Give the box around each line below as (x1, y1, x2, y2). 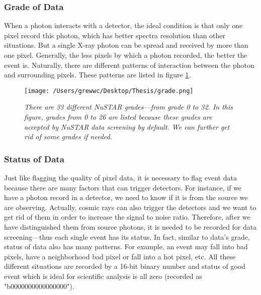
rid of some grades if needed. (24, 131, 112, 142)
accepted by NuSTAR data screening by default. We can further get (24, 121, 230, 132)
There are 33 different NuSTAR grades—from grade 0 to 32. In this (24, 102, 233, 112)
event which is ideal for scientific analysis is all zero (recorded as (4, 270, 202, 281)
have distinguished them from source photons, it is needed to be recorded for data (4, 222, 257, 232)
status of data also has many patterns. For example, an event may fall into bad (4, 241, 248, 252)
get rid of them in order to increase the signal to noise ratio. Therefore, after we (4, 212, 250, 222)
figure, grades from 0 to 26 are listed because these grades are (24, 112, 212, 122)
